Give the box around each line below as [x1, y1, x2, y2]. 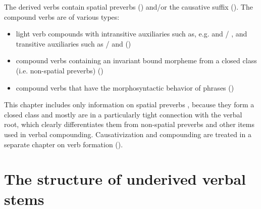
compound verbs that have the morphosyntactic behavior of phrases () [16, 82, 234, 93]
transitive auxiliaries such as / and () [16, 38, 131, 49]
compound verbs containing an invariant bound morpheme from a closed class [16, 55, 257, 66]
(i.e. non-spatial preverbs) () [16, 65, 103, 75]
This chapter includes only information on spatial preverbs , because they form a [4, 99, 254, 110]
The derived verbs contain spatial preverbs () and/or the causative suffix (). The [4, 2, 253, 12]
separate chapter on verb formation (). [4, 139, 123, 149]
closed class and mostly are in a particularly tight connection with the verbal [4, 109, 242, 119]
